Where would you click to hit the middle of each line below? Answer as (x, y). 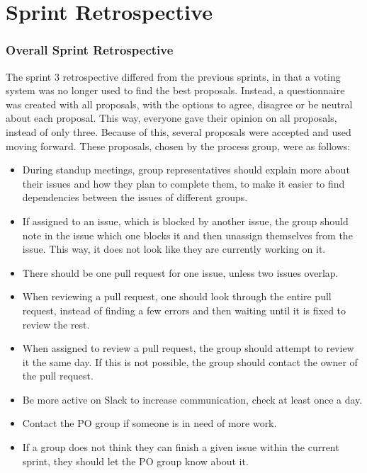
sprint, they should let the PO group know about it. (135, 461)
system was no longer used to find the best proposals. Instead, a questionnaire (175, 90)
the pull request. (58, 376)
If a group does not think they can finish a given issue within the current (181, 447)
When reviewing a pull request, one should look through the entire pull (177, 296)
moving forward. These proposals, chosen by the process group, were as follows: (178, 146)
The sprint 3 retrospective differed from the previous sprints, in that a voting (173, 76)
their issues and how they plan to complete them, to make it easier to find (183, 183)
